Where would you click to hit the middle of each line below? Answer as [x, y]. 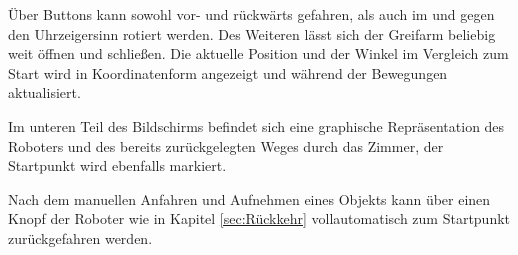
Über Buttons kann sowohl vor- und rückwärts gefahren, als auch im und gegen [251, 14]
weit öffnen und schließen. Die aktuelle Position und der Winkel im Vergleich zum [258, 53]
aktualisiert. [44, 92]
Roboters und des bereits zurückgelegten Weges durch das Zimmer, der [226, 145]
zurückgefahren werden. [80, 237]
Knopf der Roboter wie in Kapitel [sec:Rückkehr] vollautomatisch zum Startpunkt [259, 218]
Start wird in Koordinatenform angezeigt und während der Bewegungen [228, 72]
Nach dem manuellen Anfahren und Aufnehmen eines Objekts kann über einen [249, 198]
